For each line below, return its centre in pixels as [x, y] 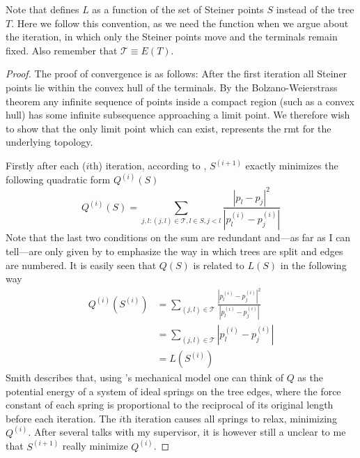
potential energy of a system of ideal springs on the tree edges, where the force [173, 391]
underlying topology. [49, 142]
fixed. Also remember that [62, 50]
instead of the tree [315, 9]
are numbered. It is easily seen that [81, 265]
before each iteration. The [61, 418]
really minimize [95, 446]
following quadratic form [58, 180]
